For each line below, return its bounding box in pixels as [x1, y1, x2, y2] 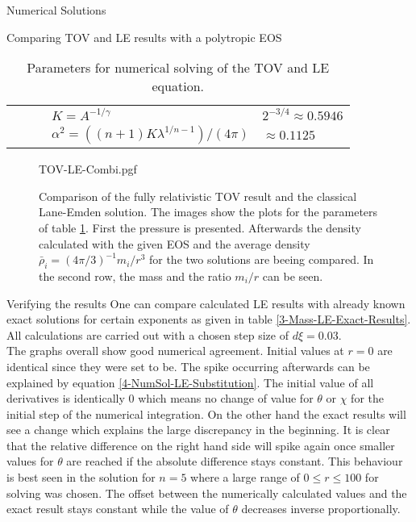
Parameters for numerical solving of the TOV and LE [27, 58, 330, 77]
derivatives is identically [6, 390, 125, 407]
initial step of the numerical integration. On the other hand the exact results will [6, 405, 406, 422]
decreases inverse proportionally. [241, 500, 401, 517]
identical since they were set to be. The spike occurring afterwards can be [6, 357, 370, 374]
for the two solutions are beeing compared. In [148, 251, 374, 268]
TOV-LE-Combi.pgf [39, 161, 137, 177]
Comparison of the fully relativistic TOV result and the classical [39, 187, 357, 204]
